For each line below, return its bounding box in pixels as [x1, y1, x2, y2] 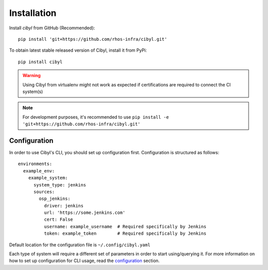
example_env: [23, 168, 55, 174]
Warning [22, 73, 41, 79]
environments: [18, 161, 52, 167]
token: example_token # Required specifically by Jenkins [44, 231, 206, 236]
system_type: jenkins [33, 182, 86, 187]
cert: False [44, 217, 73, 222]
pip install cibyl [18, 59, 63, 65]
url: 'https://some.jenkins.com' [44, 210, 126, 216]
